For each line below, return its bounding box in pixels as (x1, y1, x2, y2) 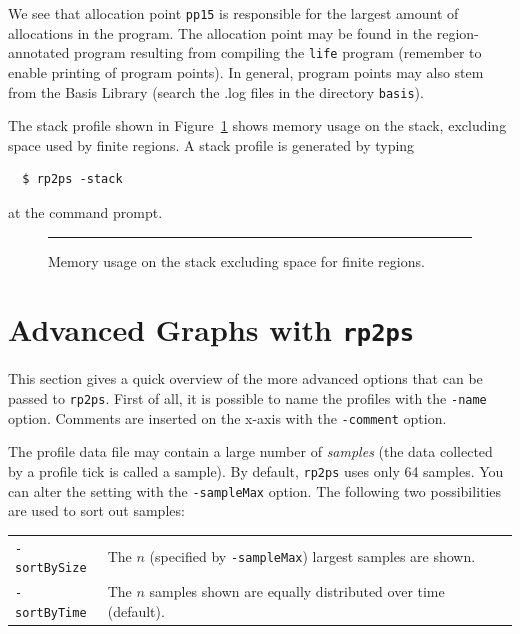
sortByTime (15, 605, 87, 620)
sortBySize (15, 561, 87, 576)
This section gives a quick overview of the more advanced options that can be (8, 368, 483, 389)
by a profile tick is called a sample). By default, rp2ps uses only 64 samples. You (8, 460, 504, 481)
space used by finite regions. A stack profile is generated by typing (8, 134, 415, 155)
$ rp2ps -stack (22, 172, 123, 187)
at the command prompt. (8, 201, 163, 222)
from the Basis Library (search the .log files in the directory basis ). (8, 81, 424, 102)
